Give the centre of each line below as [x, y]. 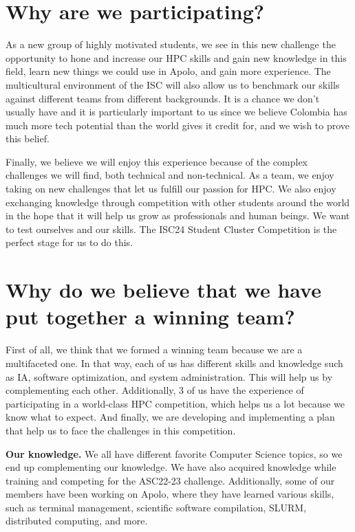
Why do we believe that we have [163, 290]
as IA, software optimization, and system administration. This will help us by [169, 376]
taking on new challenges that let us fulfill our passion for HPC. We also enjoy [171, 189]
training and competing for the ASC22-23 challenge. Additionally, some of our [170, 480]
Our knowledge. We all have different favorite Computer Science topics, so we [174, 453]
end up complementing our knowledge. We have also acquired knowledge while [171, 467]
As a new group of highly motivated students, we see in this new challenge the [171, 44]
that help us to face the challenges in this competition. [121, 430]
